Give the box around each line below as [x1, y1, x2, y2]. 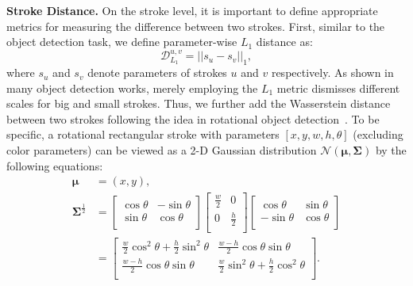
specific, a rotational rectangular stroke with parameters [6, 126, 280, 143]
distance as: [256, 33, 313, 50]
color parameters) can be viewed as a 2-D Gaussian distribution [6, 142, 317, 158]
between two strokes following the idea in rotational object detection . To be [6, 110, 380, 127]
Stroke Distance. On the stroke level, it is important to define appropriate [6, 2, 378, 18]
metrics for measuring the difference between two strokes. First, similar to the [6, 17, 385, 34]
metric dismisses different [276, 79, 400, 96]
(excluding [353, 126, 403, 143]
